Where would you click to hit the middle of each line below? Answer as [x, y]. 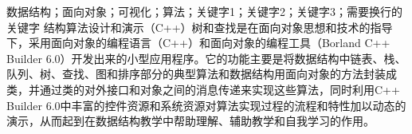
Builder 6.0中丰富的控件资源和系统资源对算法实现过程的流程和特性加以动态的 [206, 105]
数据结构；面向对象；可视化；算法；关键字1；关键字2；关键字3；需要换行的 [204, 11]
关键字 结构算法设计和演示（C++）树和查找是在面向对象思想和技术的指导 [200, 27]
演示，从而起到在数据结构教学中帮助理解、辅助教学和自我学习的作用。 [190, 121]
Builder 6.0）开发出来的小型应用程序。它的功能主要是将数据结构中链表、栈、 [206, 58]
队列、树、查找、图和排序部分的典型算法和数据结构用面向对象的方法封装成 [202, 74]
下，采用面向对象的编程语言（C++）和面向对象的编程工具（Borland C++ [198, 43]
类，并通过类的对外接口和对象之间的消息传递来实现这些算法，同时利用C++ [203, 89]
